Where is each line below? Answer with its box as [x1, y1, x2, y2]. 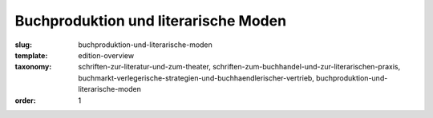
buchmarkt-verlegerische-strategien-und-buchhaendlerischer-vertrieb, [78, 73, 314, 83]
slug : [14, 40, 32, 49]
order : [14, 96, 36, 105]
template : [14, 50, 48, 60]
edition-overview [78, 50, 135, 60]
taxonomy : [14, 62, 52, 72]
